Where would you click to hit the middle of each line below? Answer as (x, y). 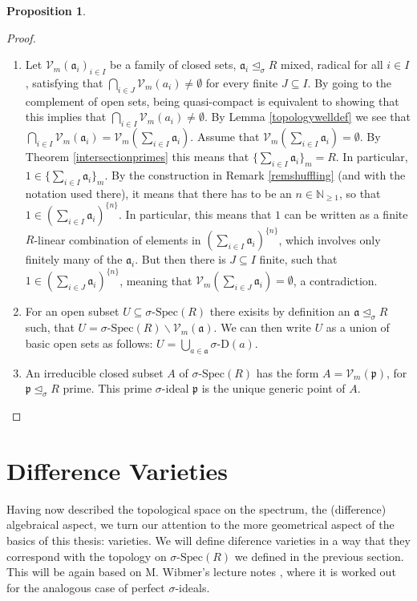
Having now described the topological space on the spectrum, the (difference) (196, 508)
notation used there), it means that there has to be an (158, 193)
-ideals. (192, 587)
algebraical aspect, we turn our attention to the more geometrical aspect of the (200, 524)
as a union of (358, 327)
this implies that (66, 117)
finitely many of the (74, 259)
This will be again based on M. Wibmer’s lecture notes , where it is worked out (201, 572)
